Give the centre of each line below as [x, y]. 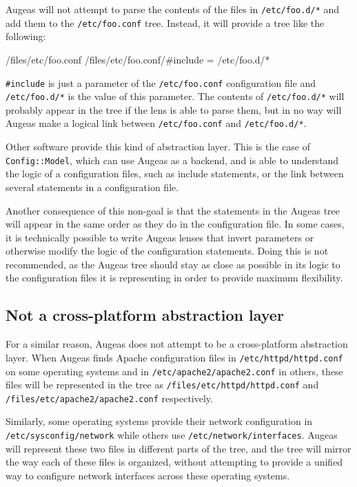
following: [26, 36]
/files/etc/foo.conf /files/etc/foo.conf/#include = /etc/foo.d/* [138, 59]
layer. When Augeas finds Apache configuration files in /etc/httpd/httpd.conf [174, 357]
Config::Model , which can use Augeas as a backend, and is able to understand [172, 160]
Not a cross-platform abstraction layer [145, 315]
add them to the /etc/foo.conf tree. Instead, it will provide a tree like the [165, 22]
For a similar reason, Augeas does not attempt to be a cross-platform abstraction [177, 344]
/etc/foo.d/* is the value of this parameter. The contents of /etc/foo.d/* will [175, 96]
